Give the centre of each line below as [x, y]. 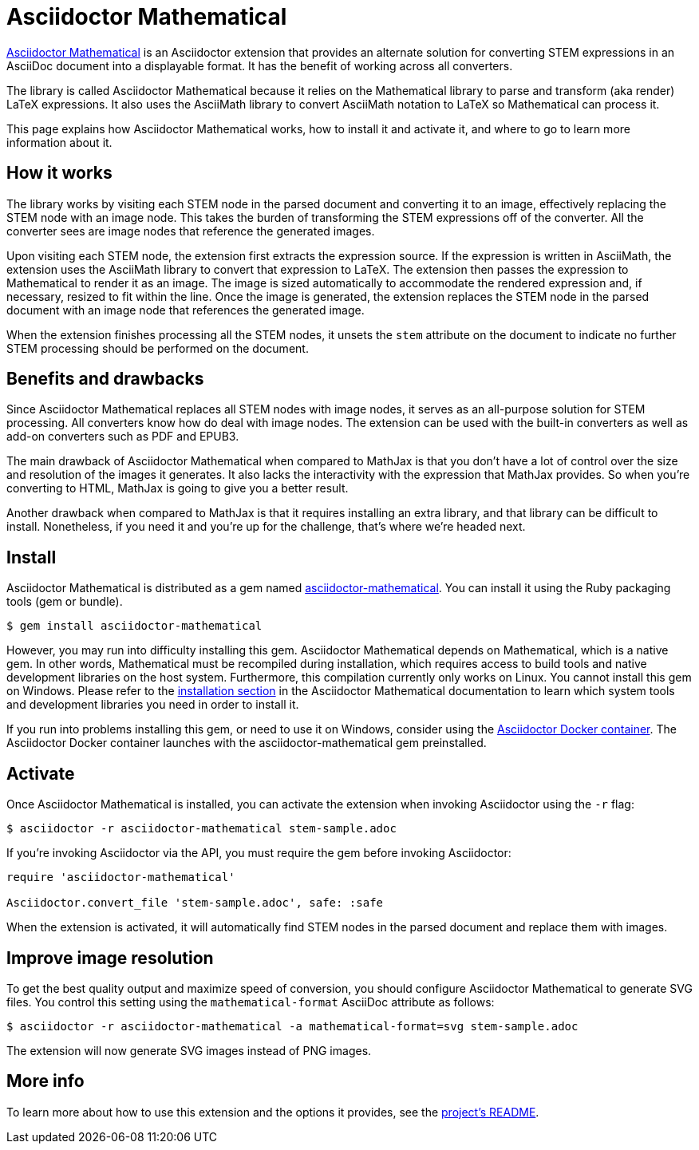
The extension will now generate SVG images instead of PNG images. [189, 1050]
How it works [59, 173]
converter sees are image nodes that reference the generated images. [191, 231]
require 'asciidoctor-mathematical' [121, 877]
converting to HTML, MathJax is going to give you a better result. [178, 488]
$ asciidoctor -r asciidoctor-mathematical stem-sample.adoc [201, 829]
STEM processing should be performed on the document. [158, 348]
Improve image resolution [110, 958]
